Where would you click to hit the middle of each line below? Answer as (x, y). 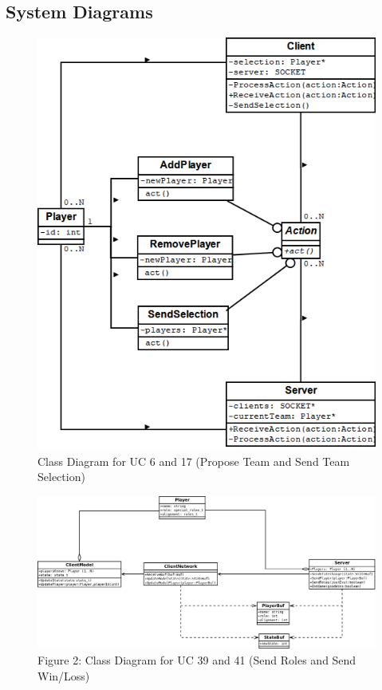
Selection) (61, 477)
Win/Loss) (64, 675)
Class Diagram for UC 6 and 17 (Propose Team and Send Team (194, 461)
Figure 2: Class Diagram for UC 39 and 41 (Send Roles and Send (197, 660)
